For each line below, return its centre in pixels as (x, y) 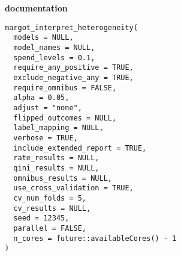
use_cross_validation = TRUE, (73, 188)
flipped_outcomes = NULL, (65, 118)
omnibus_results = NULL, (63, 178)
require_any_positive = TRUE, (73, 68)
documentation (36, 8)
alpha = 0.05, (41, 98)
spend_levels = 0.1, (54, 58)
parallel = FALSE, (50, 228)
